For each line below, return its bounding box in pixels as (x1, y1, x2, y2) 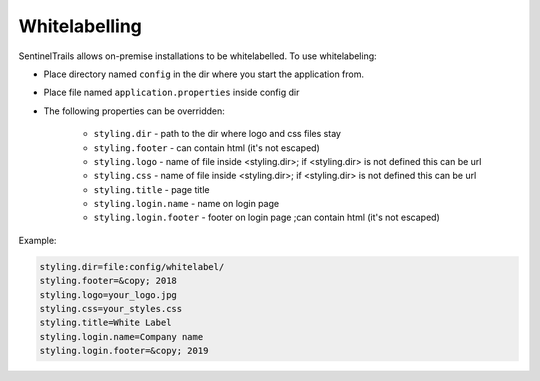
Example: (18, 234, 57, 246)
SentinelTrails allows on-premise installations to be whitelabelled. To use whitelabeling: (18, 50, 377, 62)
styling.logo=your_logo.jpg (39, 289, 177, 300)
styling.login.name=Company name (39, 331, 204, 342)
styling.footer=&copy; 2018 (39, 275, 177, 287)
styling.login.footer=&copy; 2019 (39, 345, 209, 357)
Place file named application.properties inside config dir (43, 86, 300, 99)
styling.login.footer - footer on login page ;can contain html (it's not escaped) (93, 211, 440, 224)
